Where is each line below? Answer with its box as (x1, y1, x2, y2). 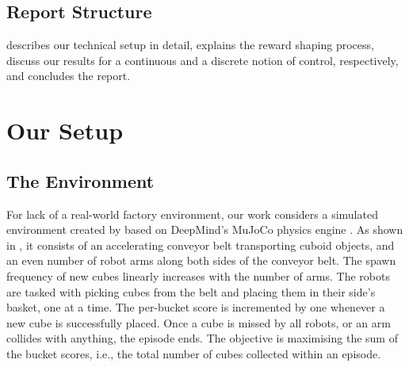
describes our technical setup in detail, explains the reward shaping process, (6, 36, 374, 53)
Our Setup (6, 114, 124, 147)
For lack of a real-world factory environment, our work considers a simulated (6, 205, 378, 222)
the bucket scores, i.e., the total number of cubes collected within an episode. (6, 345, 381, 361)
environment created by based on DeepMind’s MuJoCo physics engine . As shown (6, 221, 403, 238)
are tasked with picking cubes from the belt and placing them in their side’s (6, 283, 376, 300)
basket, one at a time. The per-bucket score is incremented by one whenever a (6, 299, 385, 315)
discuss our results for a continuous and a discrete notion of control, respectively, (6, 52, 399, 68)
